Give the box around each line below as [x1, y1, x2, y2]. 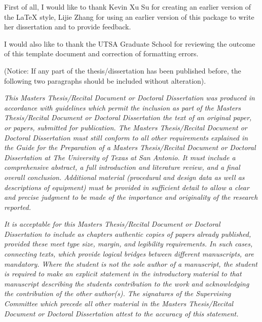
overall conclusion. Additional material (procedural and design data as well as [4, 171, 245, 182]
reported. [4, 201, 31, 212]
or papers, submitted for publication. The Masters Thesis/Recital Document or [4, 122, 247, 132]
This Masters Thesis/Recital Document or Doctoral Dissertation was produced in [4, 92, 255, 103]
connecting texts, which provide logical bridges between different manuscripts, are [4, 248, 254, 259]
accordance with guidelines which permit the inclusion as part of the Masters [4, 102, 241, 113]
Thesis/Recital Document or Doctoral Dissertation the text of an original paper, [4, 112, 252, 123]
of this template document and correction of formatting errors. [4, 48, 199, 59]
